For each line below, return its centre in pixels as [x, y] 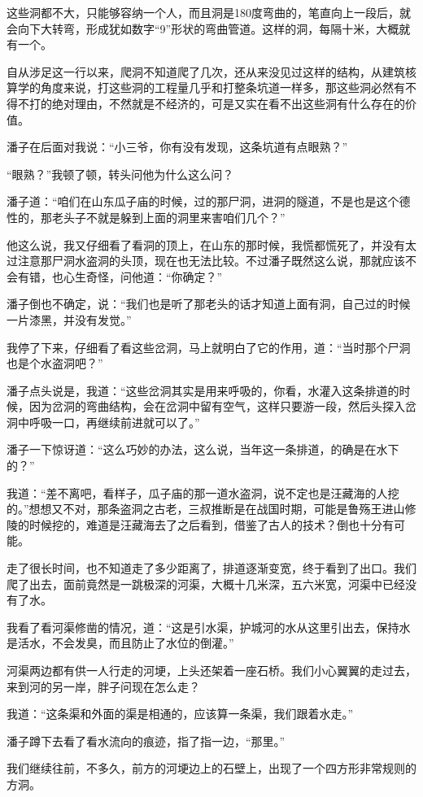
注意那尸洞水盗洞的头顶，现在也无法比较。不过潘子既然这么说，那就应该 [211, 261]
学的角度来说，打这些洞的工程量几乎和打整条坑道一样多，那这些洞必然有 [211, 87]
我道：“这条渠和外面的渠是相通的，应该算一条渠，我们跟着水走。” [180, 714]
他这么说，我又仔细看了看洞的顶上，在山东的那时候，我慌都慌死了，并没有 [206, 244]
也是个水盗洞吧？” [55, 363]
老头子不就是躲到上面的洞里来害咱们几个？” [168, 217]
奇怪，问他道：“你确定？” [154, 276]
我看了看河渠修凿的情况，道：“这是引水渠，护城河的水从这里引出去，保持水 [209, 627]
